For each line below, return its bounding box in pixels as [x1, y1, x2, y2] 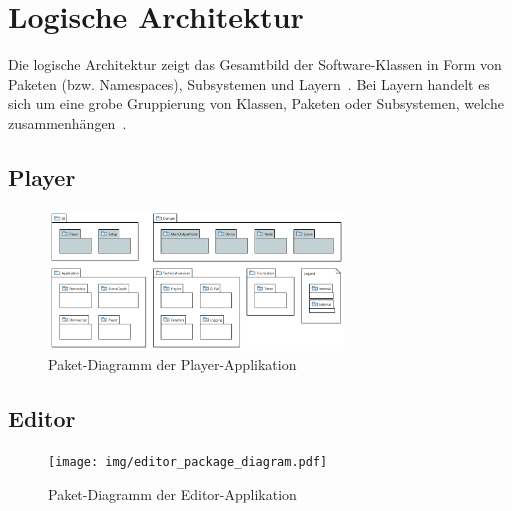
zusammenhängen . [8, 112, 127, 133]
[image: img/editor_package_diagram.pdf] [48, 454, 328, 469]
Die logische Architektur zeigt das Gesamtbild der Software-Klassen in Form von [8, 54, 502, 75]
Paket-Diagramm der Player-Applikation [48, 354, 297, 375]
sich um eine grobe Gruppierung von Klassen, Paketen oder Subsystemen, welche [8, 93, 504, 114]
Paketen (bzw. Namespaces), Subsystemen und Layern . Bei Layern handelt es [8, 73, 490, 94]
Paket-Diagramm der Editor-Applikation [48, 483, 297, 504]
